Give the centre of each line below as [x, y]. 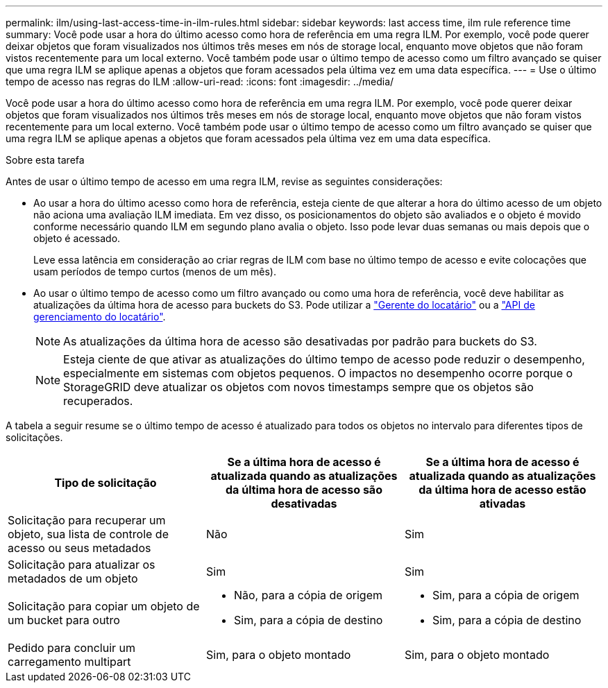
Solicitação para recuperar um [87, 520]
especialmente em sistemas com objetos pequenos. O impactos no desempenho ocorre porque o [318, 373]
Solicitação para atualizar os [82, 565]
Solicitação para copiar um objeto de [104, 606]
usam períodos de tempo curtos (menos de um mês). [155, 272]
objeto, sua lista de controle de [88, 534]
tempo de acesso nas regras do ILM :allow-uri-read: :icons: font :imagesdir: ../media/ [200, 81]
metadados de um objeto [73, 578]
